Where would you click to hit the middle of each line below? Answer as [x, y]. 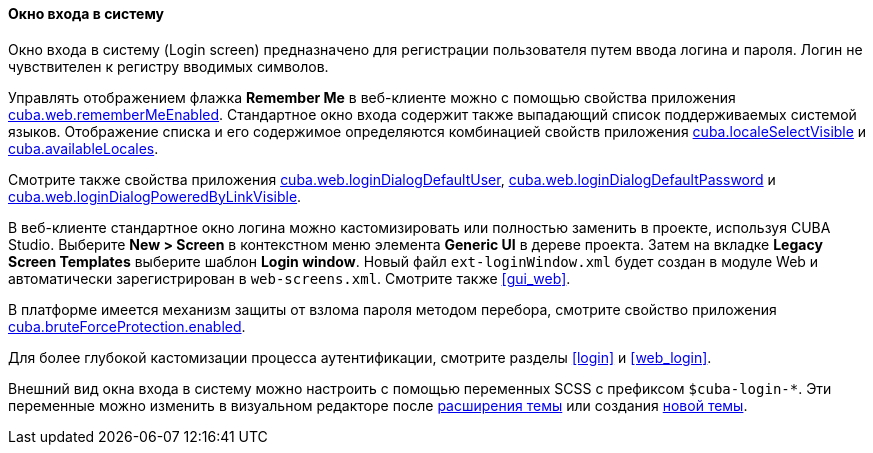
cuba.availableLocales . [83, 148]
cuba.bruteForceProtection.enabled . [127, 326]
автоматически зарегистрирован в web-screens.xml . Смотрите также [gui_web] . [289, 278]
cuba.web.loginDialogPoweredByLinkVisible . [155, 196]
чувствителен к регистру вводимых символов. [168, 66]
